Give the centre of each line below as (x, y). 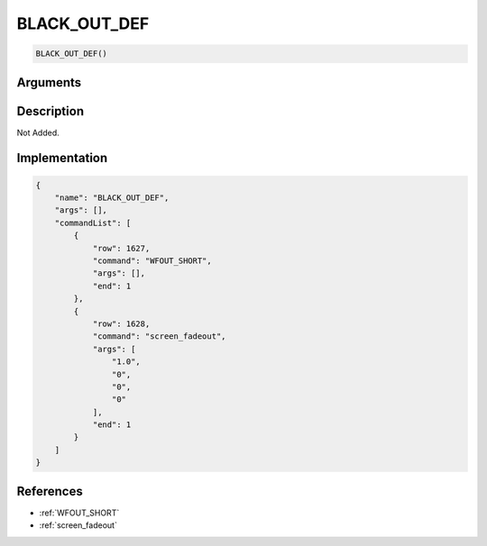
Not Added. (38, 132)
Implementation (62, 158)
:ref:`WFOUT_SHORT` (79, 513)
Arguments (49, 82)
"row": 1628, (121, 323)
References (50, 491)
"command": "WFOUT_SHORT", (152, 261)
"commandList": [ (93, 223)
